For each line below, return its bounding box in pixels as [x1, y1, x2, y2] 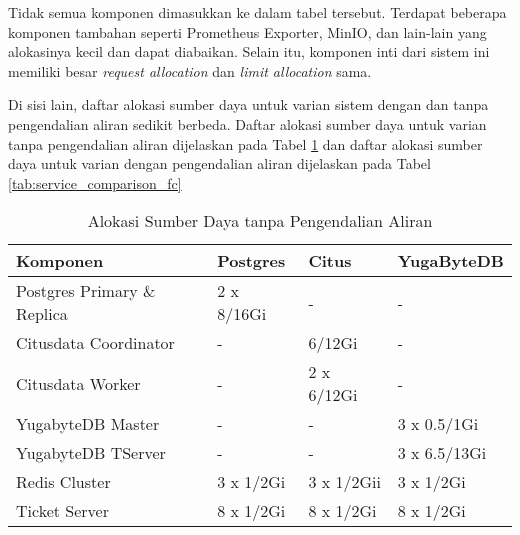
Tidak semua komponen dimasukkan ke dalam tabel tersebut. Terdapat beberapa [8, 2, 507, 22]
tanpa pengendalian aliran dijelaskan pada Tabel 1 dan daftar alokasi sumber [8, 133, 483, 154]
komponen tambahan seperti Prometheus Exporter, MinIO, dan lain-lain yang [8, 21, 487, 42]
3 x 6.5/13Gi [397, 441, 487, 465]
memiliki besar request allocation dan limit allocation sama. [8, 60, 372, 81]
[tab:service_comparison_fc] [8, 172, 182, 193]
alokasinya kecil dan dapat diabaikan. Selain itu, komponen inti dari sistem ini [8, 41, 490, 62]
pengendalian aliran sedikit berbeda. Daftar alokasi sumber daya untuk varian [8, 113, 487, 134]
